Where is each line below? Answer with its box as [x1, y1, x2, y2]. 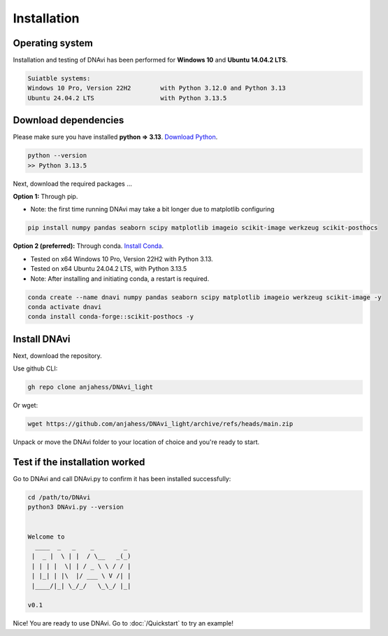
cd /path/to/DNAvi [27, 494, 91, 502]
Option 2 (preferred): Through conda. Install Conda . [13, 242, 164, 250]
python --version [27, 151, 87, 160]
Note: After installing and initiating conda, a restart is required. [30, 274, 210, 283]
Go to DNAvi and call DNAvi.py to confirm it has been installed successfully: [13, 475, 231, 483]
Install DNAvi [13, 333, 71, 345]
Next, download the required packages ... [13, 179, 132, 188]
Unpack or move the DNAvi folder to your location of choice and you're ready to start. [13, 438, 260, 446]
